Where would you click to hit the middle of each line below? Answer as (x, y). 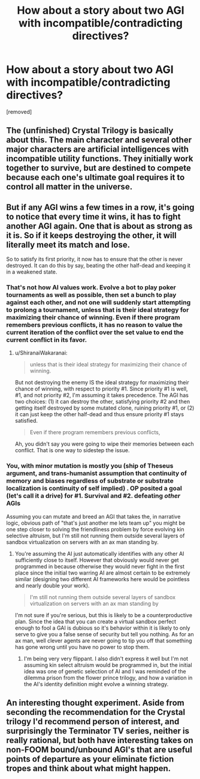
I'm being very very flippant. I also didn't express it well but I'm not (106, 658)
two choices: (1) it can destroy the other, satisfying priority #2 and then (102, 402)
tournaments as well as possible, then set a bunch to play (91, 295)
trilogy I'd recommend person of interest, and (93, 722)
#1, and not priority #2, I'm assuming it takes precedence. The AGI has (101, 395)
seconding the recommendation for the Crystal (96, 712)
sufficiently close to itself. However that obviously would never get (97, 560)
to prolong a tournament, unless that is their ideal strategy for (98, 310)
